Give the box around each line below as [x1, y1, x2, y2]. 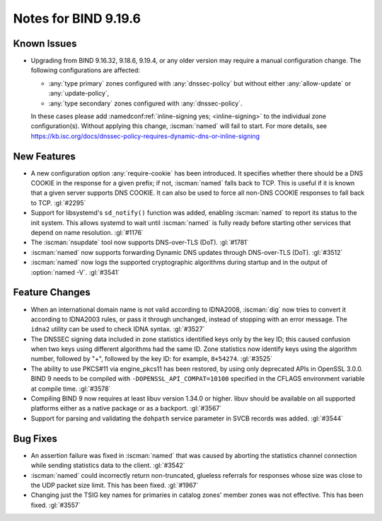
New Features [13, 150, 76, 162]
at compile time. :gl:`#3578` [30, 384, 111, 393]
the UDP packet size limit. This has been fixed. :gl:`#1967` [30, 481, 199, 489]
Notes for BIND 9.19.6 [13, 11, 141, 26]
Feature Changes [13, 287, 91, 299]
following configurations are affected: [30, 66, 141, 74]
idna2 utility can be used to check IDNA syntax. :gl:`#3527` [30, 325, 205, 333]
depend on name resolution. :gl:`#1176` [30, 229, 144, 237]
